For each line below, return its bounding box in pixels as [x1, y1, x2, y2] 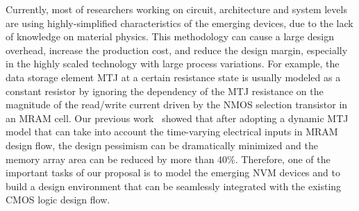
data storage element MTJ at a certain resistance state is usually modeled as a [6, 69, 341, 84]
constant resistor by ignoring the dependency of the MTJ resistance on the [6, 83, 324, 98]
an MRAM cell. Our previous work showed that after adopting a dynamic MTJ [6, 110, 349, 125]
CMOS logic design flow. [6, 192, 110, 207]
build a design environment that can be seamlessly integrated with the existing [6, 178, 342, 193]
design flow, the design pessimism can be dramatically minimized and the [6, 137, 318, 152]
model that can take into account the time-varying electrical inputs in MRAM [6, 124, 338, 139]
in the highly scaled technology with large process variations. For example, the [6, 56, 340, 71]
